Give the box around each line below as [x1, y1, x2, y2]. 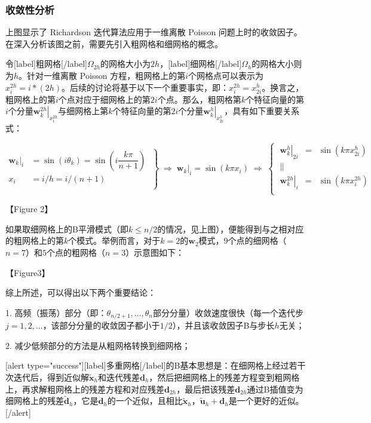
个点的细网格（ [228, 234, 287, 247]
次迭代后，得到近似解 [5, 370, 89, 383]
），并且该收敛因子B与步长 [172, 319, 275, 332]
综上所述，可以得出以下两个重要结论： [5, 286, 156, 299]
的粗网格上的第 [5, 234, 64, 247]
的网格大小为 [100, 57, 151, 70]
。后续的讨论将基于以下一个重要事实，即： [62, 81, 229, 93]
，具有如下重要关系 [224, 105, 300, 117]
